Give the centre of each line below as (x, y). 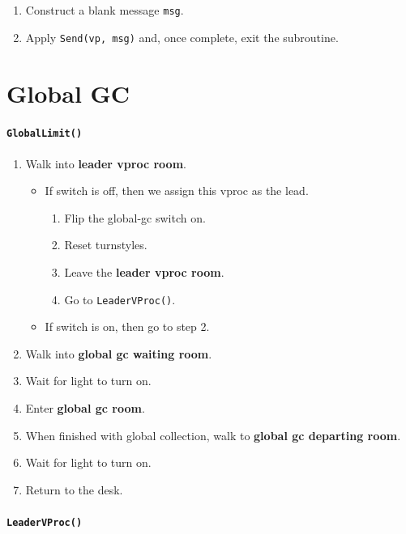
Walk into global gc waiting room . (119, 353)
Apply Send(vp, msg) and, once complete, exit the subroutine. (182, 37)
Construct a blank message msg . (105, 10)
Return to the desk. (74, 489)
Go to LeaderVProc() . (120, 299)
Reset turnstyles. (106, 245)
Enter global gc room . (85, 407)
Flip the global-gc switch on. (135, 217)
